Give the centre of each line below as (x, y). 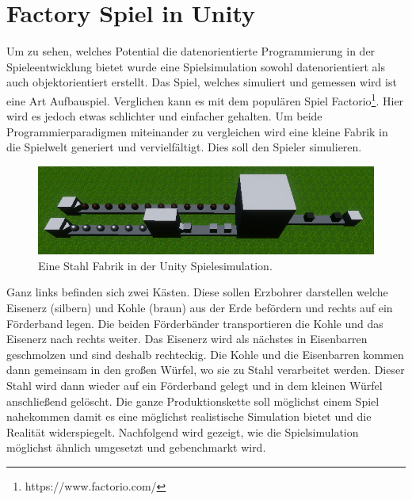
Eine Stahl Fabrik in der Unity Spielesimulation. (155, 265)
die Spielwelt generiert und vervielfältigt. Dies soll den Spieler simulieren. (184, 147)
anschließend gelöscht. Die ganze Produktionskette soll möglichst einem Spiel (193, 401)
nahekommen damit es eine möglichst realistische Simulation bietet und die (189, 416)
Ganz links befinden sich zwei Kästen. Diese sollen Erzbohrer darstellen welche (197, 292)
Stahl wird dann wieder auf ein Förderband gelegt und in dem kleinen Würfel (195, 385)
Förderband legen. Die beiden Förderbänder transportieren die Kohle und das (195, 323)
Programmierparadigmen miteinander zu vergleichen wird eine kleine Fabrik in (197, 131)
